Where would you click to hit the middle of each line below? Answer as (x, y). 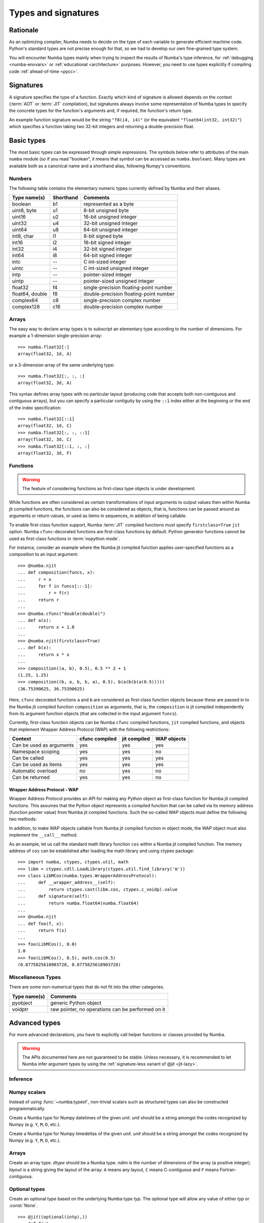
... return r (38, 600)
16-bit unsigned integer (110, 217)
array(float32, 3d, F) (45, 453)
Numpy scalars (27, 1092)
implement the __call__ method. (43, 835)
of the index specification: (35, 408)
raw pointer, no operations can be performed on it (108, 1009)
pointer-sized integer (108, 275)
